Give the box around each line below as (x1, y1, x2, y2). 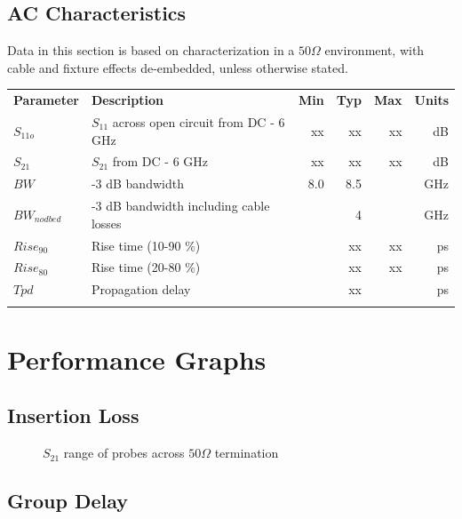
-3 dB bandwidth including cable (91, 196, 270, 215)
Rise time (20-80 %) (91, 258, 201, 276)
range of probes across (63, 443, 185, 462)
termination (214, 443, 279, 462)
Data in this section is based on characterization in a (7, 41, 295, 60)
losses (91, 213, 122, 232)
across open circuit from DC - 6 (112, 112, 285, 131)
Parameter (13, 91, 79, 109)
